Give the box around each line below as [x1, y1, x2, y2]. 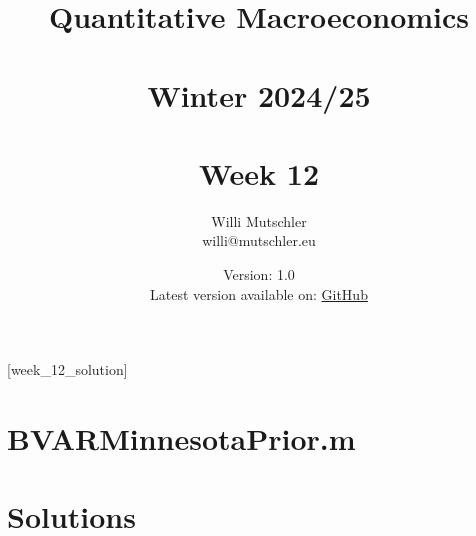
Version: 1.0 [223, 264, 295, 285]
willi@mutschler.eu [202, 230, 316, 251]
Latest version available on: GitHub [150, 283, 368, 304]
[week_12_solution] [7, 359, 128, 380]
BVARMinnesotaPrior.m [7, 418, 356, 459]
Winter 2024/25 [147, 74, 371, 115]
